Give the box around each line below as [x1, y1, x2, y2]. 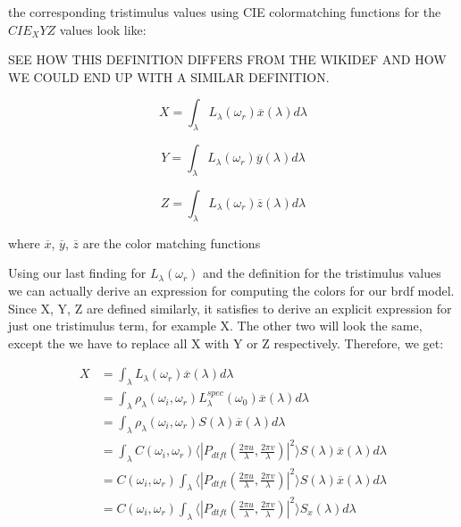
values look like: [59, 20, 147, 38]
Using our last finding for [8, 263, 147, 282]
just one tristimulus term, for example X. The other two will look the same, [8, 316, 423, 335]
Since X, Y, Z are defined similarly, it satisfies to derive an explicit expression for [8, 298, 452, 317]
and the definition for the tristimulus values [203, 263, 441, 282]
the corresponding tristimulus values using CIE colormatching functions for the [8, 3, 441, 21]
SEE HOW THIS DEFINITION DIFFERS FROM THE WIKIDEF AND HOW [8, 50, 447, 69]
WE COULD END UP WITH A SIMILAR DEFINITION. [8, 67, 330, 86]
